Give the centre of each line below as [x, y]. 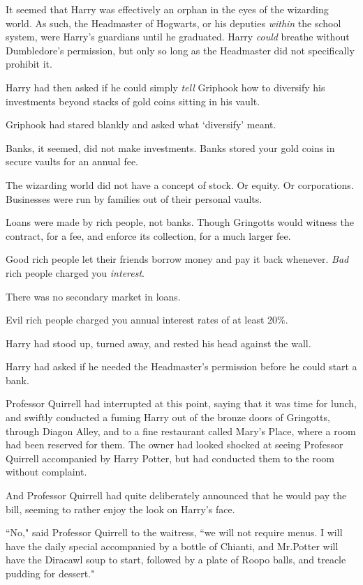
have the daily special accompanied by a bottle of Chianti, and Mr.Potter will [172, 546]
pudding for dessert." [50, 573]
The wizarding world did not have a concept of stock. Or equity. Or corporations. [180, 184]
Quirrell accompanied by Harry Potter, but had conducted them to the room [170, 458]
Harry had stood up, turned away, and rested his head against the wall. [158, 343]
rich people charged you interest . [75, 272]
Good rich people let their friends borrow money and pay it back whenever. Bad [177, 259]
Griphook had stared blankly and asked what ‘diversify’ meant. [141, 124]
